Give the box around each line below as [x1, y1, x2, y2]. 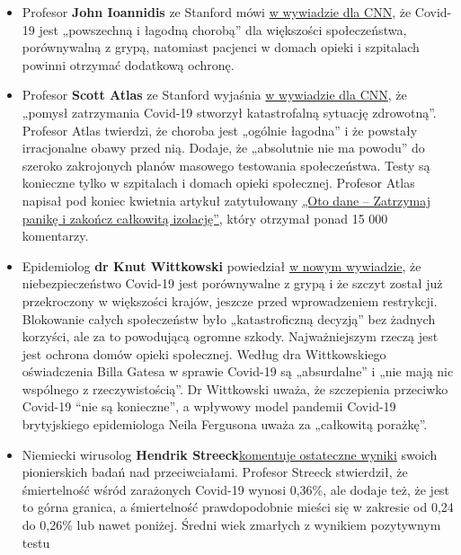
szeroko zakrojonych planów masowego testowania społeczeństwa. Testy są [22, 155, 430, 174]
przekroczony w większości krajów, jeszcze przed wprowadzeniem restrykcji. [22, 291, 438, 310]
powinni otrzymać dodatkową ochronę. [22, 55, 235, 74]
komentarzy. [22, 226, 89, 245]
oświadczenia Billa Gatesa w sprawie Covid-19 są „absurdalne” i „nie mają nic [22, 362, 454, 381]
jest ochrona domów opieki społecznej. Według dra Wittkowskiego [22, 344, 386, 363]
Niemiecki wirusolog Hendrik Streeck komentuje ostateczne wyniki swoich [22, 445, 438, 463]
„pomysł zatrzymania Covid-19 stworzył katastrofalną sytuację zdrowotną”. [22, 102, 437, 121]
